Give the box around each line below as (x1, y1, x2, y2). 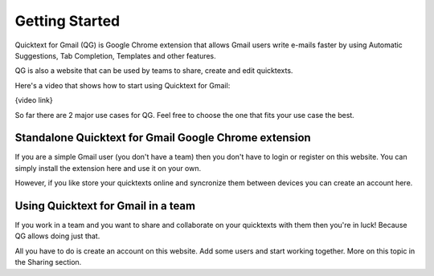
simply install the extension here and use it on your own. (14, 163, 202, 172)
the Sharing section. (14, 258, 82, 267)
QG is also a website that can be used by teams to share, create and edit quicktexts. (14, 66, 293, 75)
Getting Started (14, 12, 121, 30)
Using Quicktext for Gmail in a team (14, 199, 196, 213)
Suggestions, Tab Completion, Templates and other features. (14, 51, 216, 60)
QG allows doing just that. (14, 231, 100, 241)
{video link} (14, 95, 53, 105)
